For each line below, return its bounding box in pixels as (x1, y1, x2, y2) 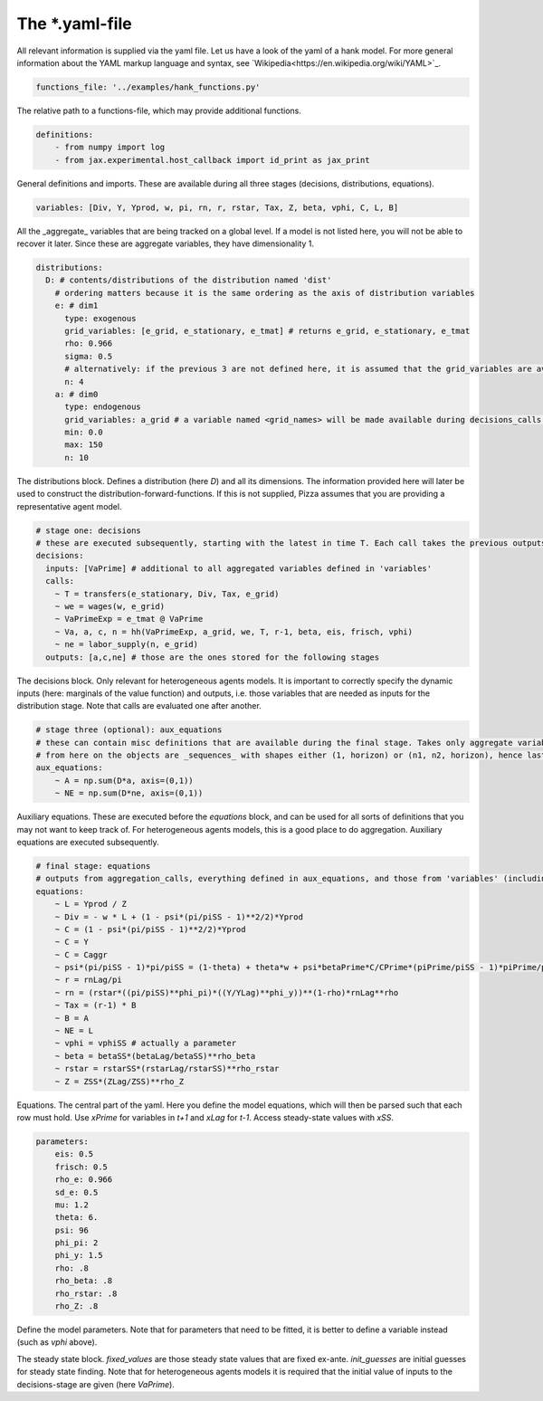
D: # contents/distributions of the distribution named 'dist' (45, 275, 332, 285)
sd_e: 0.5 (54, 1187, 99, 1197)
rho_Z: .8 (54, 1301, 99, 1311)
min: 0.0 (64, 427, 103, 438)
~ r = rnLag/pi (54, 975, 122, 986)
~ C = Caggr (54, 949, 109, 959)
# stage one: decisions (35, 525, 142, 536)
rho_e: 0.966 (54, 1175, 113, 1185)
